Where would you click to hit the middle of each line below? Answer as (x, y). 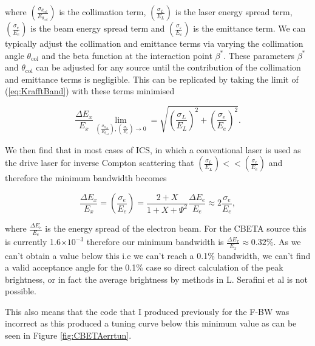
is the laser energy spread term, (234, 12)
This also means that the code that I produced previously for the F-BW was (147, 311)
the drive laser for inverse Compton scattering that (100, 163)
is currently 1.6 (33, 242)
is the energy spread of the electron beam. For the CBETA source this (176, 228)
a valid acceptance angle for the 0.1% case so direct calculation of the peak (144, 267)
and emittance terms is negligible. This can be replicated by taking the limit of (152, 79)
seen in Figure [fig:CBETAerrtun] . (68, 335)
